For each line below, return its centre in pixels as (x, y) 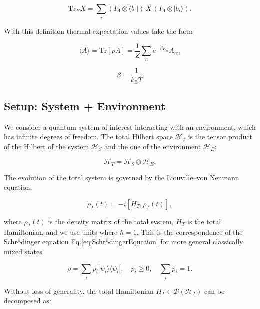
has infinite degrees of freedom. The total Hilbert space (88, 137)
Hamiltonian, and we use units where (61, 231)
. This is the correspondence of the (190, 231)
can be (215, 291)
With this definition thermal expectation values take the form (98, 31)
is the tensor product (220, 137)
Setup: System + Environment (85, 106)
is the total (204, 221)
